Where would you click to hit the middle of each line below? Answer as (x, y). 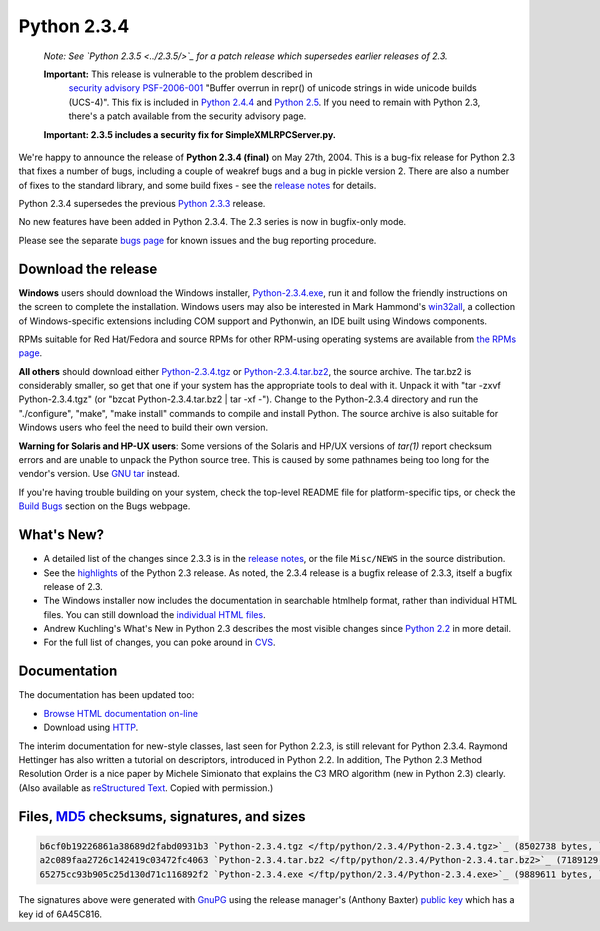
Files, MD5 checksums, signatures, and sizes (162, 816)
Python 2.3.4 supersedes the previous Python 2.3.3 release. (142, 204)
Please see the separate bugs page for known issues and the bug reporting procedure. (197, 240)
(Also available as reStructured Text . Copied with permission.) (146, 787)
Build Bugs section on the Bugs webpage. (104, 506)
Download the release (88, 268)
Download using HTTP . (91, 727)
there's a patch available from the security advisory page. (187, 116)
